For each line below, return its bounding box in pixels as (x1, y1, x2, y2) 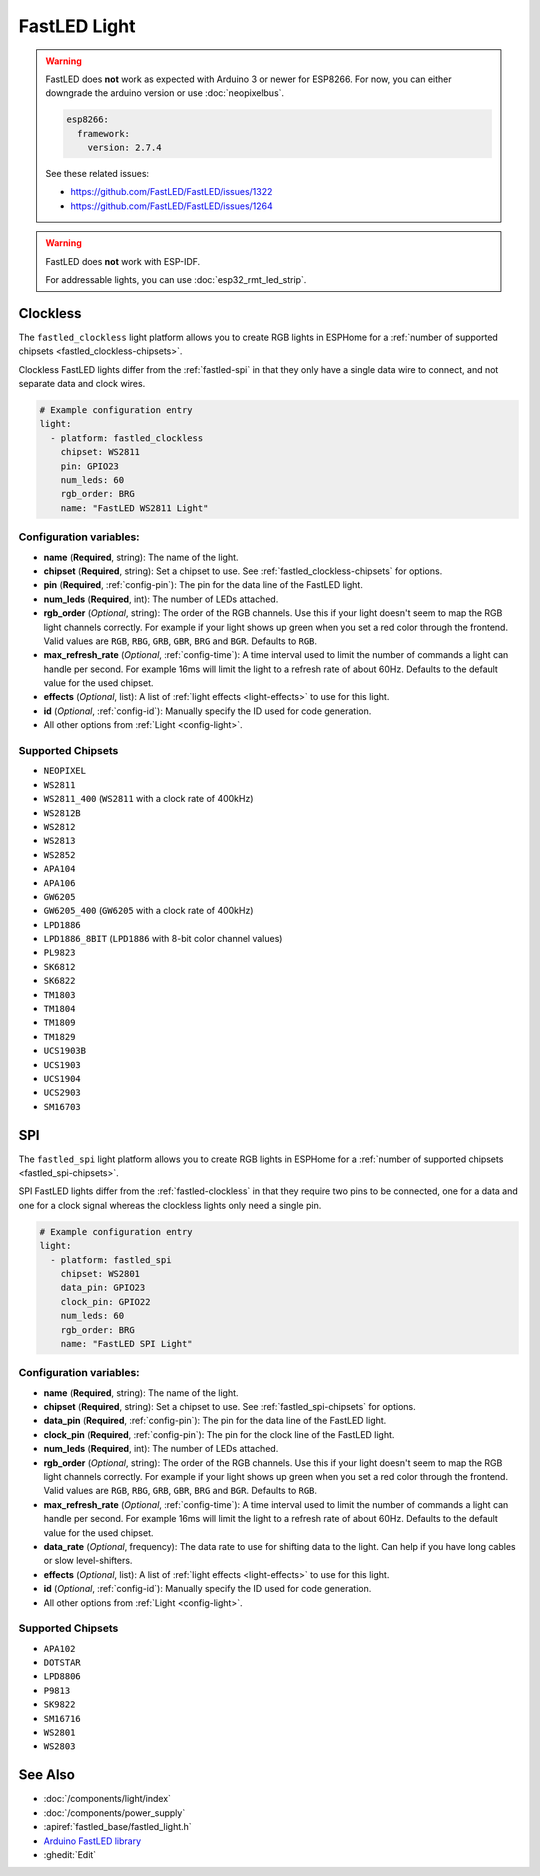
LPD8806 (43, 1671, 82, 1682)
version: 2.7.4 (87, 142, 162, 154)
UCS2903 (43, 1087, 82, 1099)
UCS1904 (43, 1073, 82, 1084)
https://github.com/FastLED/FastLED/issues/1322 (70, 186, 273, 198)
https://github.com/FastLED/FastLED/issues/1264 (70, 200, 274, 212)
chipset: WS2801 (60, 1268, 140, 1279)
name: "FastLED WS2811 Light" (60, 502, 209, 514)
